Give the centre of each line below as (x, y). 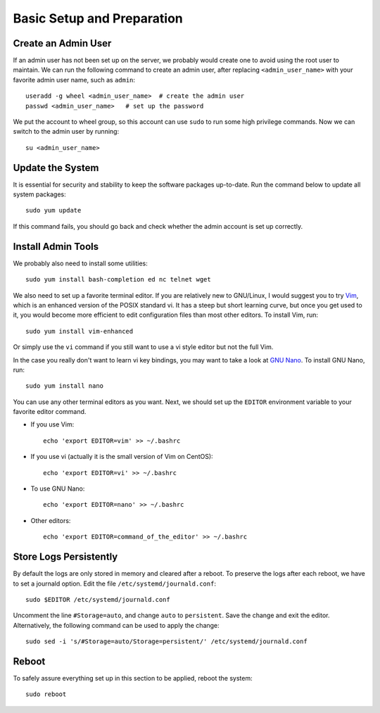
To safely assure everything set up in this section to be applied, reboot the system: (133, 678)
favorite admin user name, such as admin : (74, 80)
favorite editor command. (50, 412)
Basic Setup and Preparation (98, 18)
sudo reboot (46, 694)
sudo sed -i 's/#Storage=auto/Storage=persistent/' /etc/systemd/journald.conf (166, 642)
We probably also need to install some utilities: (80, 263)
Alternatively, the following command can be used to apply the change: (116, 625)
